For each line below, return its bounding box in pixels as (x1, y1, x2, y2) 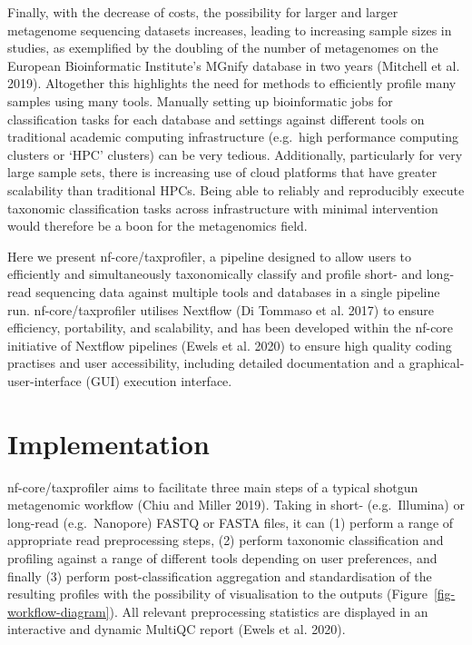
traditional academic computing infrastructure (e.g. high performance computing (7, 127, 458, 146)
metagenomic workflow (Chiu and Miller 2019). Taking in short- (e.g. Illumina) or (7, 495, 465, 514)
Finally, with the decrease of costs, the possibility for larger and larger (7, 3, 398, 21)
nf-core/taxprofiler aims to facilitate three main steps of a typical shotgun (7, 477, 418, 496)
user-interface (7, 371, 82, 390)
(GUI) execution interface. (85, 371, 232, 390)
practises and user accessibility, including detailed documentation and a (7, 353, 405, 372)
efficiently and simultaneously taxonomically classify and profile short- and (7, 264, 423, 283)
